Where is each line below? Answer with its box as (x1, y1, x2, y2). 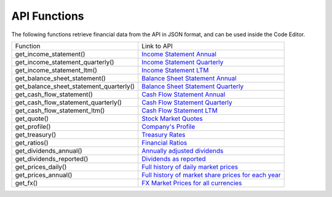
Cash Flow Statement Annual (141, 90, 226, 98)
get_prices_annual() (15, 171, 73, 179)
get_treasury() (15, 130, 57, 139)
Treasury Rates (141, 130, 186, 139)
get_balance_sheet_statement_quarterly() (15, 82, 135, 90)
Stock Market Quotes (141, 114, 203, 123)
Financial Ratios (141, 138, 188, 147)
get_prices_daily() (15, 163, 67, 171)
